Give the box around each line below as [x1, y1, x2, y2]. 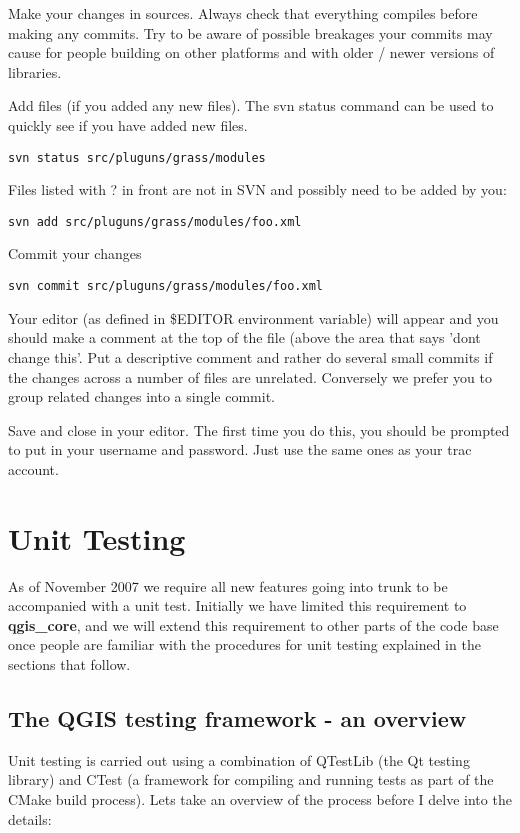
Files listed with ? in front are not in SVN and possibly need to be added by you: [8, 179, 507, 200]
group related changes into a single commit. [8, 386, 275, 407]
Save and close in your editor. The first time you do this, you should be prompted [8, 419, 510, 440]
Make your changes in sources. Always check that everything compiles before [8, 3, 478, 23]
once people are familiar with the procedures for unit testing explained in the [8, 634, 481, 655]
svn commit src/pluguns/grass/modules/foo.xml [8, 279, 323, 294]
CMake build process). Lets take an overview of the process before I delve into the [8, 788, 512, 809]
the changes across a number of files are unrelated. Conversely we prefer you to [8, 366, 492, 387]
